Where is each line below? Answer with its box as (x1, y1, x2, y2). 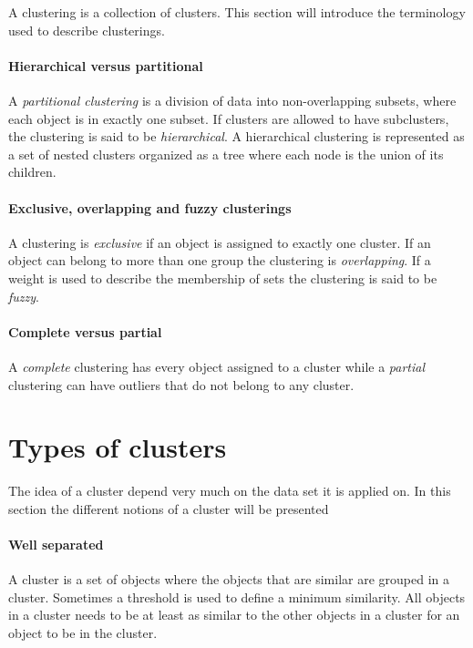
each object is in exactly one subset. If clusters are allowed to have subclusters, (8, 108, 449, 128)
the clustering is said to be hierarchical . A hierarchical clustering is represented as (8, 127, 465, 146)
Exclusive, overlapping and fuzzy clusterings (8, 198, 292, 217)
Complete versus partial (8, 322, 162, 341)
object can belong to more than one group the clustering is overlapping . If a (8, 251, 431, 270)
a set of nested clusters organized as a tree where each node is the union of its (8, 144, 444, 163)
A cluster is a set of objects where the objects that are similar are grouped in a (8, 570, 450, 589)
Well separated (8, 535, 104, 554)
